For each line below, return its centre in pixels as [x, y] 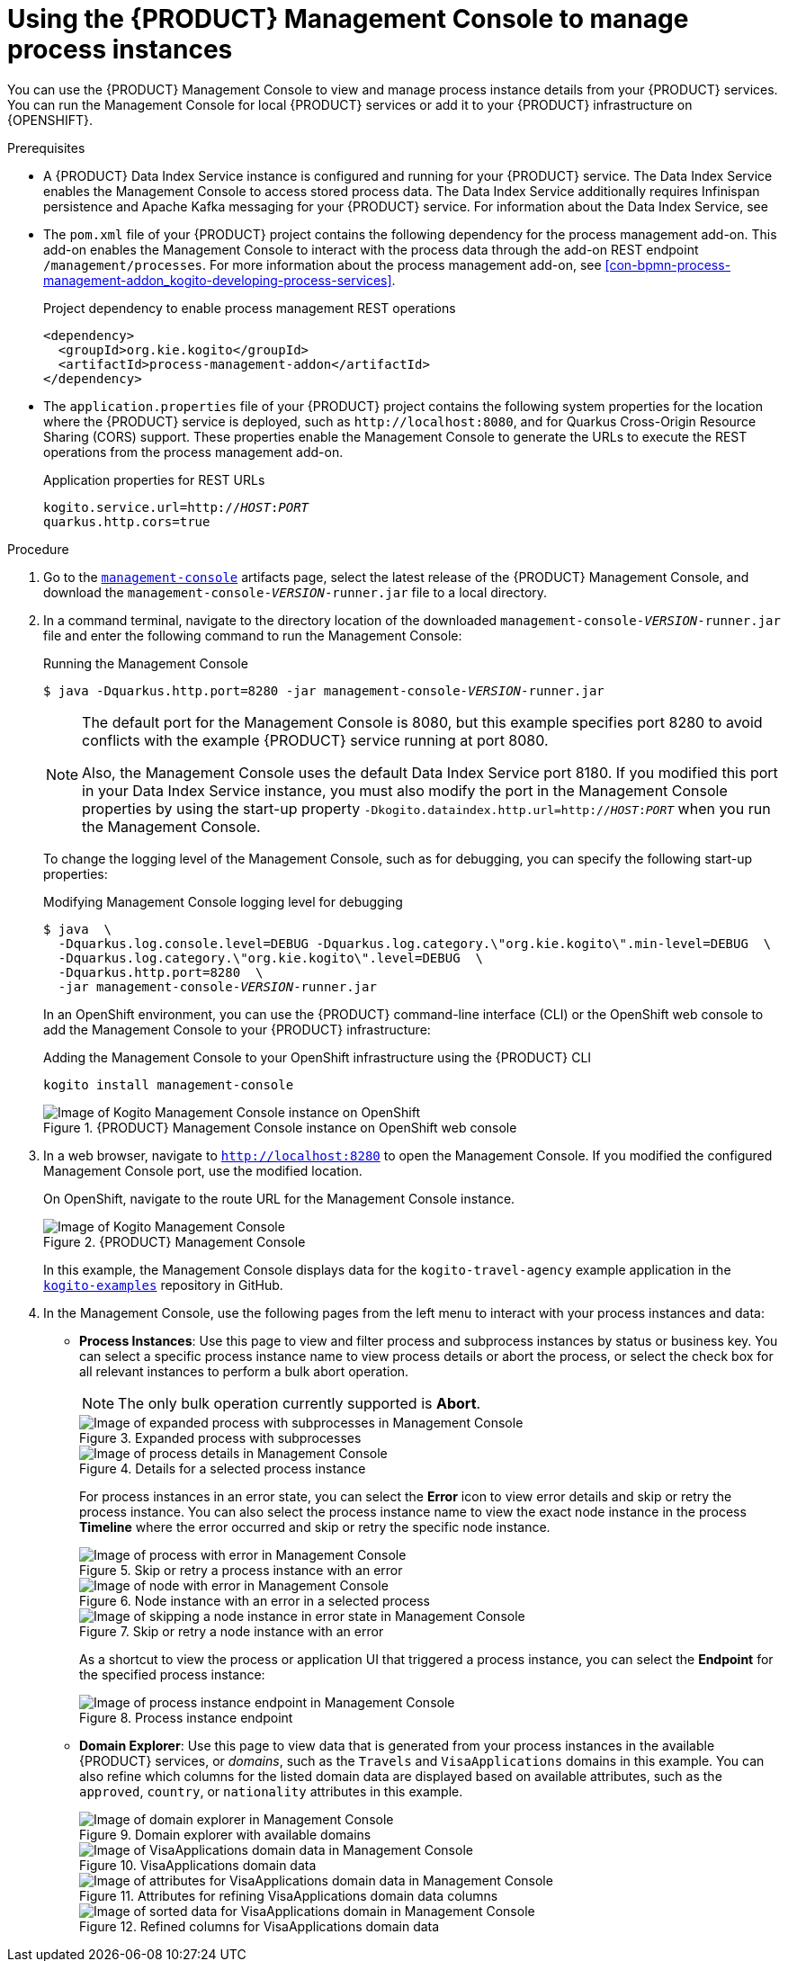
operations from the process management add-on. [193, 452]
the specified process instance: [172, 1674]
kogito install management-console [169, 1084]
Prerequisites [46, 148]
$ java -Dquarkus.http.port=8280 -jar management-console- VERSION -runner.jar [324, 690]
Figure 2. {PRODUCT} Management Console [175, 1241]
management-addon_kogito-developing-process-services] [218, 280]
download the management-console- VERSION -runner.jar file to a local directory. [295, 592]
